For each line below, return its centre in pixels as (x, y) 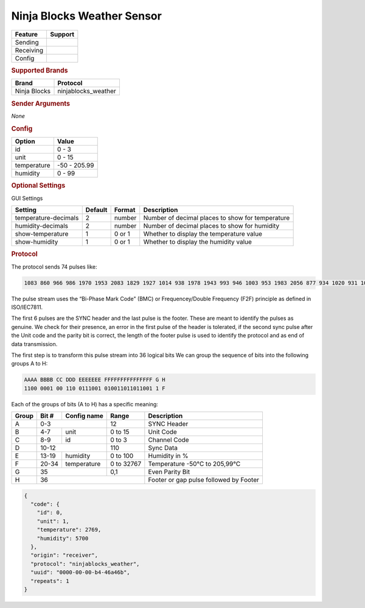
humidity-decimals (41, 225)
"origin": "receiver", (64, 555)
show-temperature (42, 233)
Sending (27, 42)
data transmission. (34, 344)
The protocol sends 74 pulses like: (54, 267)
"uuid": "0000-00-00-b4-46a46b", (80, 572)
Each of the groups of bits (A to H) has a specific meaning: (85, 404)
